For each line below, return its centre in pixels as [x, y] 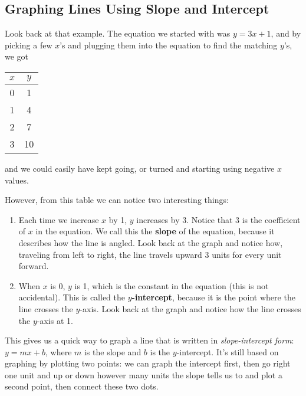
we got [17, 56]
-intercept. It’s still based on [228, 351]
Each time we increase [59, 219]
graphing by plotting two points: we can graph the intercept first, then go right [148, 363]
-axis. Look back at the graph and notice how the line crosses [190, 308]
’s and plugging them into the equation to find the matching [169, 45]
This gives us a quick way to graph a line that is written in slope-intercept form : [149, 340]
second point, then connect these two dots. [82, 386]
